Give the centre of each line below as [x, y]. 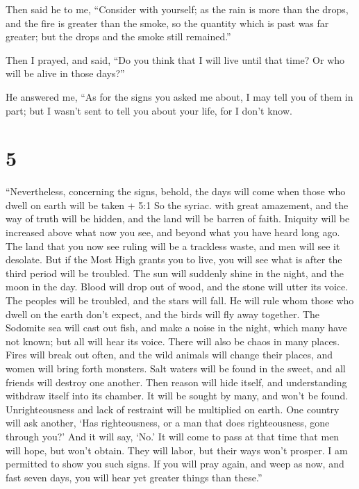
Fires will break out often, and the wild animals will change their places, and [169, 355]
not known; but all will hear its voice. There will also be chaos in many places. [173, 341]
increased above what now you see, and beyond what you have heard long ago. [173, 232]
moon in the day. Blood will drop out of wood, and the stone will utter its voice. [177, 287]
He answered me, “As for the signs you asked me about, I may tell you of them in [179, 96]
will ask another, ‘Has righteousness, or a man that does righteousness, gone [168, 423]
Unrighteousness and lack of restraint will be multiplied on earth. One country [173, 409]
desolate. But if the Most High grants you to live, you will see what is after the [174, 259]
